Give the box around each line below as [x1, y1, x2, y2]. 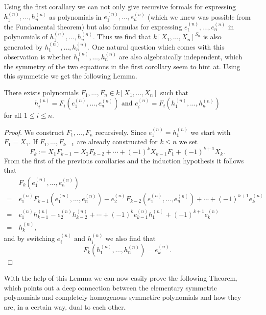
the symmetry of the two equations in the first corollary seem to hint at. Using [4, 61, 241, 71]
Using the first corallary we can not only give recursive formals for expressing [4, 1, 236, 11]
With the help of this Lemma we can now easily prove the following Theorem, [4, 273, 238, 283]
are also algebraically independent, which [119, 52, 242, 62]
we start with [191, 127, 231, 137]
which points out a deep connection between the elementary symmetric [4, 282, 217, 292]
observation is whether [4, 52, 72, 62]
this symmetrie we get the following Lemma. [4, 71, 137, 81]
